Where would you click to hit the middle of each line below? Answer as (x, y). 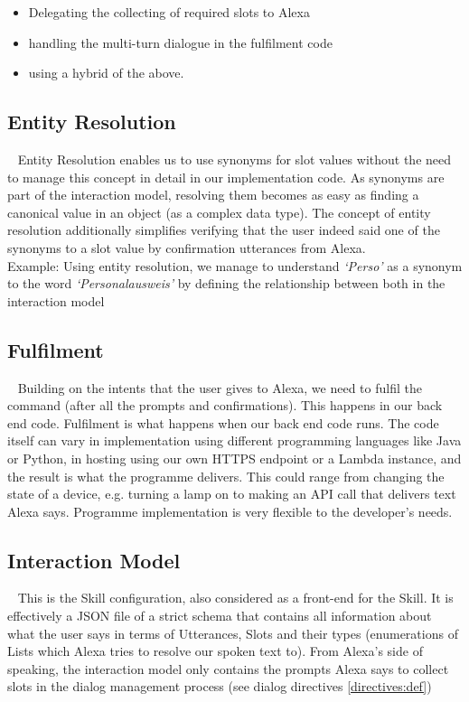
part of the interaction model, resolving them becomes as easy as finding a (213, 195)
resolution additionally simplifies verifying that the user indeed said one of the (224, 230)
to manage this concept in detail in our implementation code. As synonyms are (226, 177)
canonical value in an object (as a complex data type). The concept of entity (219, 212)
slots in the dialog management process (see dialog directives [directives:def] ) (220, 686)
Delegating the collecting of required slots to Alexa (169, 12)
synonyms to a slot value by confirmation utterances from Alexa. (187, 247)
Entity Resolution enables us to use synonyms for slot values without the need (234, 159)
